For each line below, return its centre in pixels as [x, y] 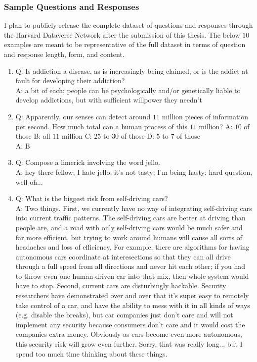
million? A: [216, 126]
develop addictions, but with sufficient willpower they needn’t [109, 100]
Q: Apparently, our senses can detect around [83, 116]
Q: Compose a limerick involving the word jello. [88, 162]
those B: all [33, 136]
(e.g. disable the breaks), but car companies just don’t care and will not [124, 315]
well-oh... [29, 181]
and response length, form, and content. [64, 54]
